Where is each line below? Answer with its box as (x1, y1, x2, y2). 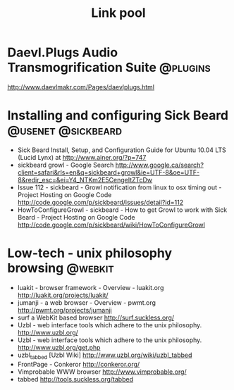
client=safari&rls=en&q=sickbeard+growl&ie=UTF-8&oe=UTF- (17, 168, 199, 177)
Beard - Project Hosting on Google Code (17, 213, 135, 221)
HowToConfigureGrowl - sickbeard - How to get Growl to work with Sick (17, 206, 228, 214)
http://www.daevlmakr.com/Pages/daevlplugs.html (7, 82, 155, 91)
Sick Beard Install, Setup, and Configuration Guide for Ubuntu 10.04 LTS (17, 146, 227, 154)
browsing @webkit (7, 260, 114, 276)
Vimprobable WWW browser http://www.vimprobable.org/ (17, 367, 187, 376)
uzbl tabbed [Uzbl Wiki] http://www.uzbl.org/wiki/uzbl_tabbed (17, 351, 192, 360)
